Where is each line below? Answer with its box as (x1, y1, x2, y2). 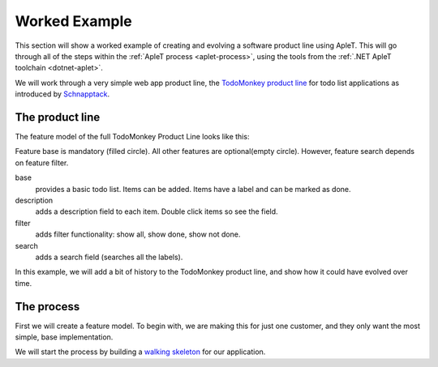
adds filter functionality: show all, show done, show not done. (35, 229, 241, 239)
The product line (15, 110, 101, 124)
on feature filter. (15, 158, 69, 168)
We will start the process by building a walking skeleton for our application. (15, 347, 266, 356)
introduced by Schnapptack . (15, 89, 110, 99)
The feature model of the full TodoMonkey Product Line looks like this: (15, 132, 250, 142)
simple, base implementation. (15, 332, 114, 342)
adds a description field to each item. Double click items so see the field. (35, 207, 279, 216)
